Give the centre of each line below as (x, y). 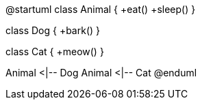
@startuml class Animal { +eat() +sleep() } (101, 9)
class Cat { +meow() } (55, 51)
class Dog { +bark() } (53, 30)
